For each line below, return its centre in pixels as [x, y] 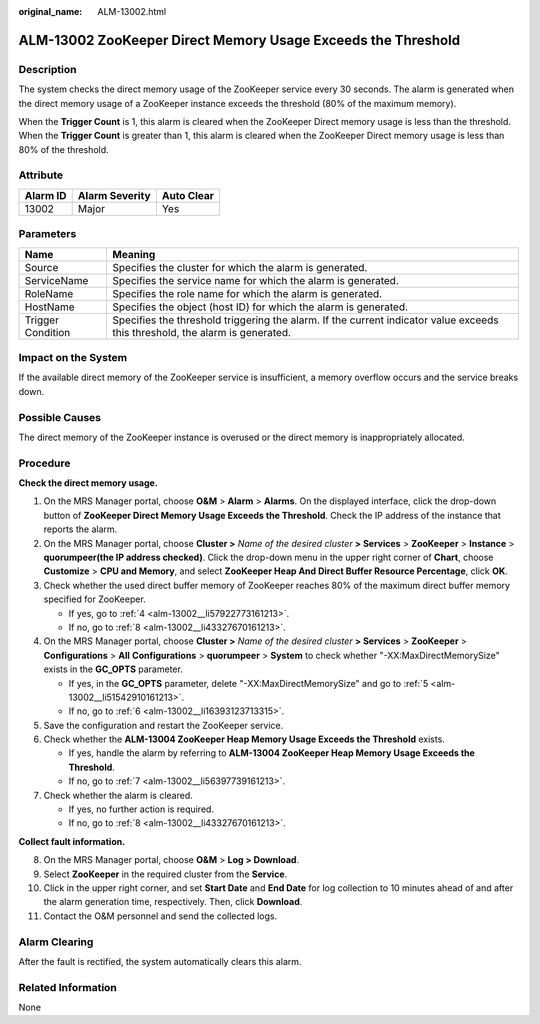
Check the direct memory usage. [88, 483]
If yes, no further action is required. [141, 809]
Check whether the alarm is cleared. [118, 795]
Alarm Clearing [56, 942]
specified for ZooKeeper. [95, 599]
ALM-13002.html [132, 11]
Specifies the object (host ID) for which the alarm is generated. [260, 307]
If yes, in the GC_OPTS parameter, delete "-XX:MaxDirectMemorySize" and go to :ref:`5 [248, 683]
